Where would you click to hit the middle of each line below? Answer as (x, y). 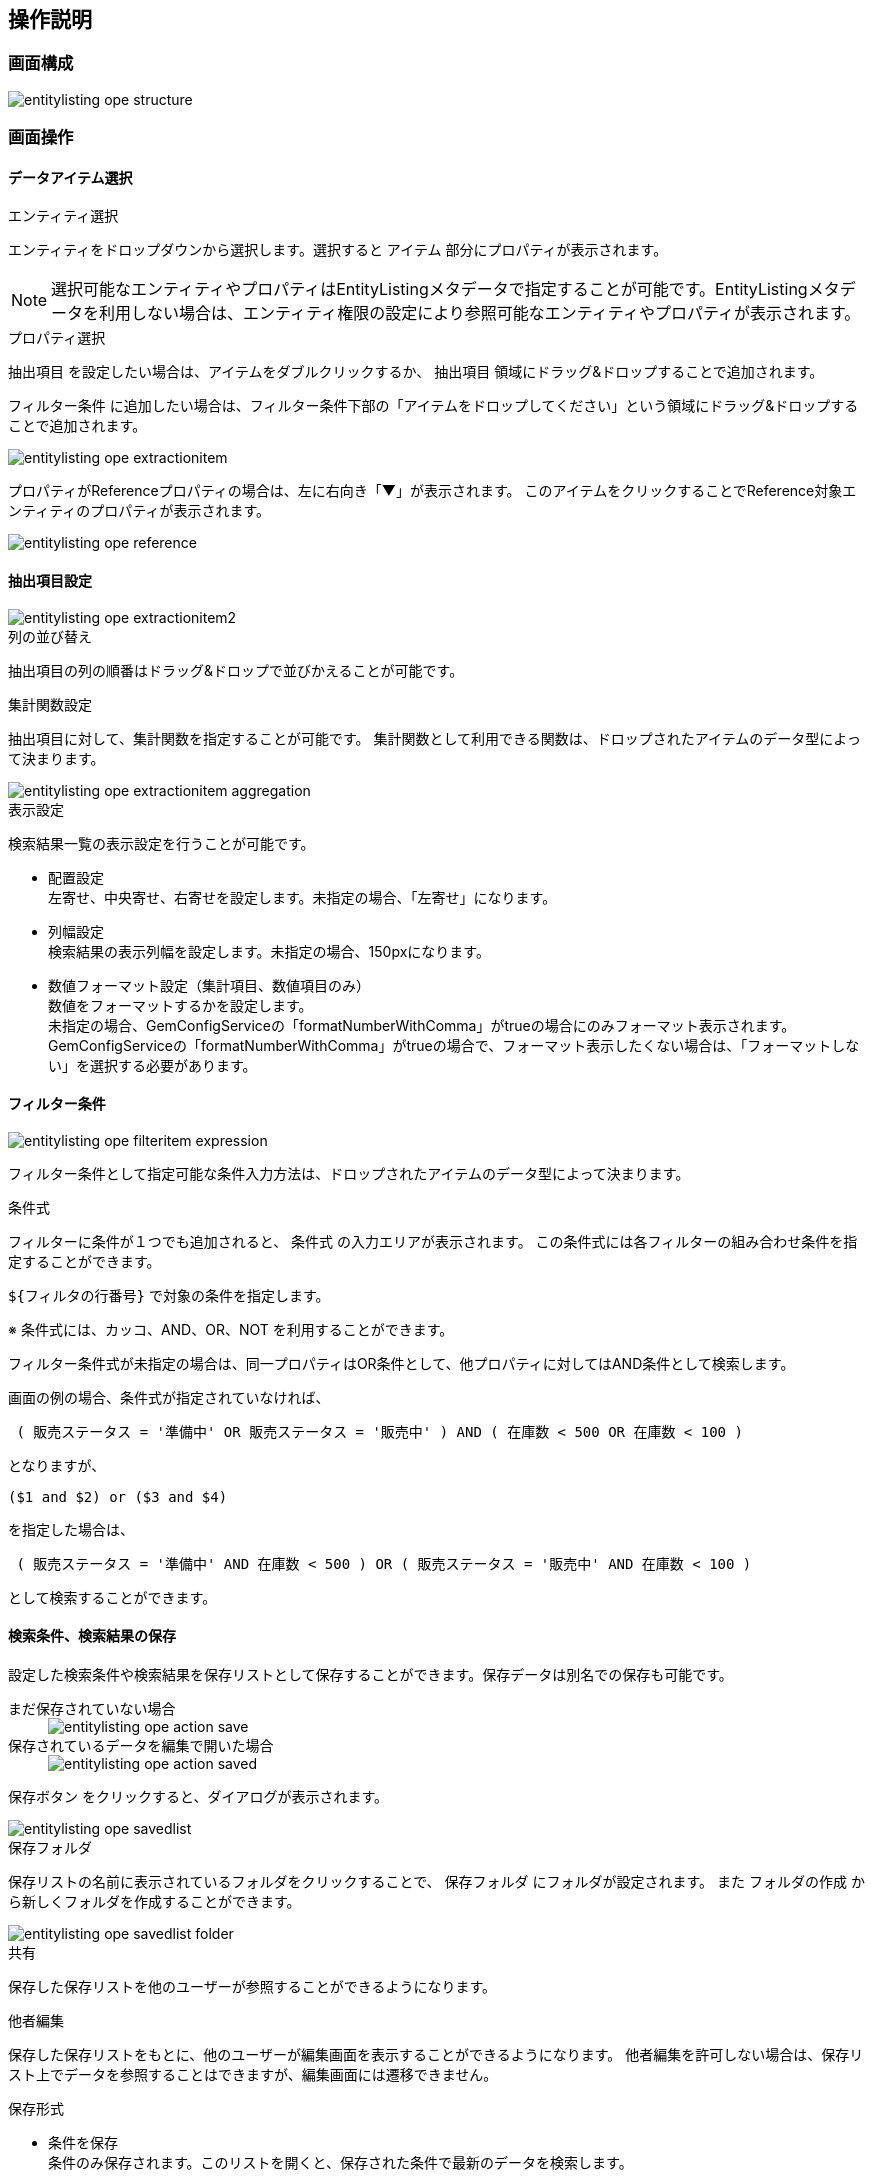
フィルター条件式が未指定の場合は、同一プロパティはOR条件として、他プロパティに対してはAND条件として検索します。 (401, 1363)
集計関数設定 (50, 704)
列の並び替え (50, 636)
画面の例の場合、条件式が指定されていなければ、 (169, 1397)
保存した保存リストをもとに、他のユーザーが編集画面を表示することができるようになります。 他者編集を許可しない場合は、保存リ (436, 2055)
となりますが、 (57, 1465)
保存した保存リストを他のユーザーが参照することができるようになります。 (252, 1987)
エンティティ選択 (63, 216)
